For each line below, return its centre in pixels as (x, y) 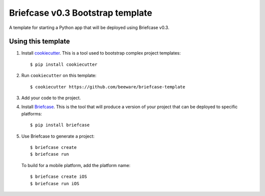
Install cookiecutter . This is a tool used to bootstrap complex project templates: (101, 53)
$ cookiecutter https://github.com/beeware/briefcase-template (108, 87)
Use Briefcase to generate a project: (58, 136)
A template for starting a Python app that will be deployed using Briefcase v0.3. (89, 28)
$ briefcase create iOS (59, 177)
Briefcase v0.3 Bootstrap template (80, 13)
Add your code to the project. (51, 98)
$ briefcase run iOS (55, 183)
